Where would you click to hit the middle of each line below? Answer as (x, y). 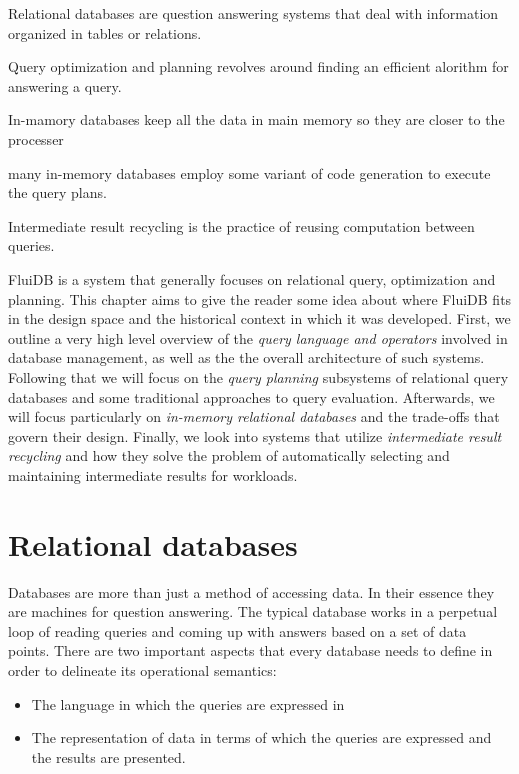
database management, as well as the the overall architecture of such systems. (246, 357)
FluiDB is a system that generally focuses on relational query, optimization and (252, 278)
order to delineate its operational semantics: (142, 669)
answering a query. (65, 85)
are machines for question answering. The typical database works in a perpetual (253, 611)
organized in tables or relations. (105, 32)
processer (36, 138)
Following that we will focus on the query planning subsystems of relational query (258, 376)
